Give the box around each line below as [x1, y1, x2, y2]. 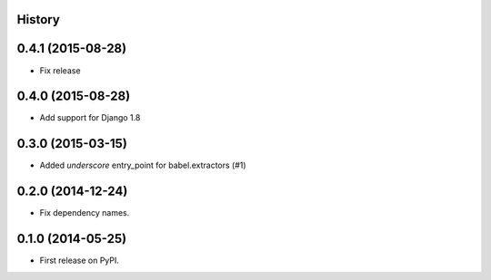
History [16, 12, 61, 27]
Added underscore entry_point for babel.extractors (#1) [39, 159, 246, 171]
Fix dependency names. [39, 208, 130, 218]
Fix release [39, 64, 81, 76]
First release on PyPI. [39, 255, 120, 266]
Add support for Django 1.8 [39, 112, 141, 123]
